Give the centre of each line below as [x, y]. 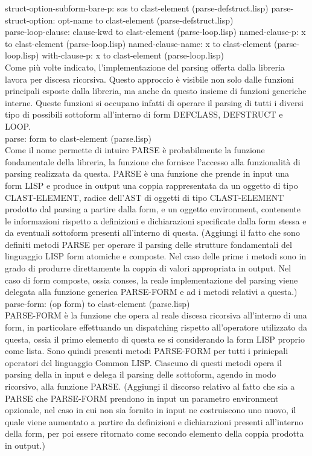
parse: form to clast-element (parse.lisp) [78, 138]
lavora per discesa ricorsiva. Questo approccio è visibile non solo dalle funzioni [149, 79]
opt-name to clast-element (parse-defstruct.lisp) [146, 20]
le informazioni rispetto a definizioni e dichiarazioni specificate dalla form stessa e [156, 220]
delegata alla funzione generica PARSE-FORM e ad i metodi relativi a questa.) [151, 292]
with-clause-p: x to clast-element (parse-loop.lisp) [133, 55]
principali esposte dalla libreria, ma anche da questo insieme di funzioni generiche [156, 91]
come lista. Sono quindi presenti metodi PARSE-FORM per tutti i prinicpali [147, 351]
